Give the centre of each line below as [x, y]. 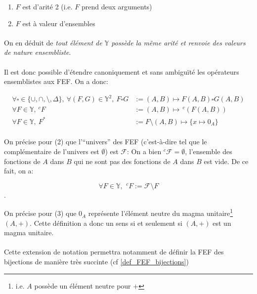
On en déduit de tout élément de [53, 42]
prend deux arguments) [117, 6]
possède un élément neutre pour [83, 285]
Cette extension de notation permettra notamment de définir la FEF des [114, 252]
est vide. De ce [226, 161]
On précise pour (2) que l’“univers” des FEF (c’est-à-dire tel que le [106, 142]
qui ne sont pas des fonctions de [122, 161]
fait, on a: [19, 171]
